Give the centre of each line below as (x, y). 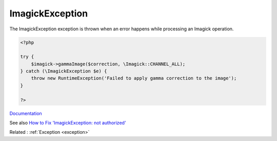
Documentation (26, 113)
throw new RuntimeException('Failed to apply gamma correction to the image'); (134, 78)
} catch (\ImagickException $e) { (64, 71)
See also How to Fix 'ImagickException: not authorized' (68, 123)
